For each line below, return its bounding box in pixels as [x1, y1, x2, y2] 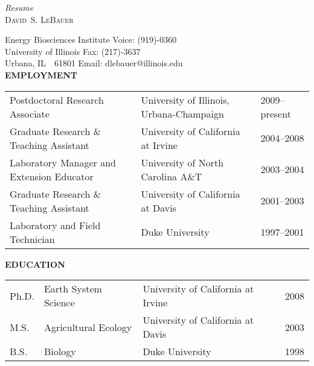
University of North [141, 155, 224, 169]
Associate [10, 106, 50, 121]
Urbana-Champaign [141, 106, 224, 121]
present [260, 106, 291, 121]
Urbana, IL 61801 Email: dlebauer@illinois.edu [5, 57, 183, 69]
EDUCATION [5, 257, 65, 270]
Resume [5, 1, 34, 13]
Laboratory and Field [10, 218, 101, 232]
